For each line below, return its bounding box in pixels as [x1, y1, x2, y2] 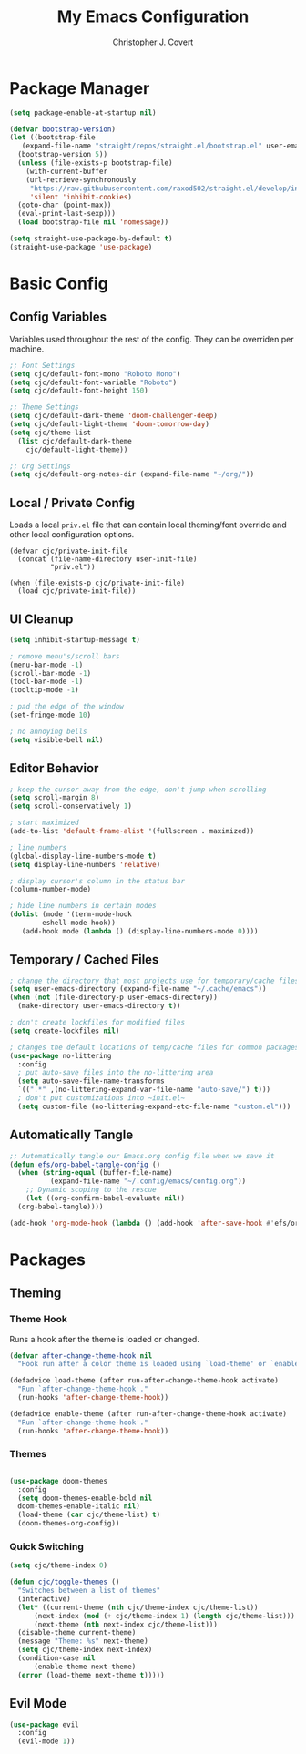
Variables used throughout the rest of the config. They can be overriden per [9, 333, 294, 344]
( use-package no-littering [9, 1051, 112, 1060]
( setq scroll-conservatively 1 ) [9, 801, 132, 811]
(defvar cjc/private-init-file [9, 546, 128, 556]
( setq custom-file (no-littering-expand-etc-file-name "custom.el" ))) [17, 1102, 291, 1111]
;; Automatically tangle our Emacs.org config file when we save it [9, 1151, 275, 1160]
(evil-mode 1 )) [17, 1737, 76, 1746]
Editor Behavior [9, 760, 99, 776]
